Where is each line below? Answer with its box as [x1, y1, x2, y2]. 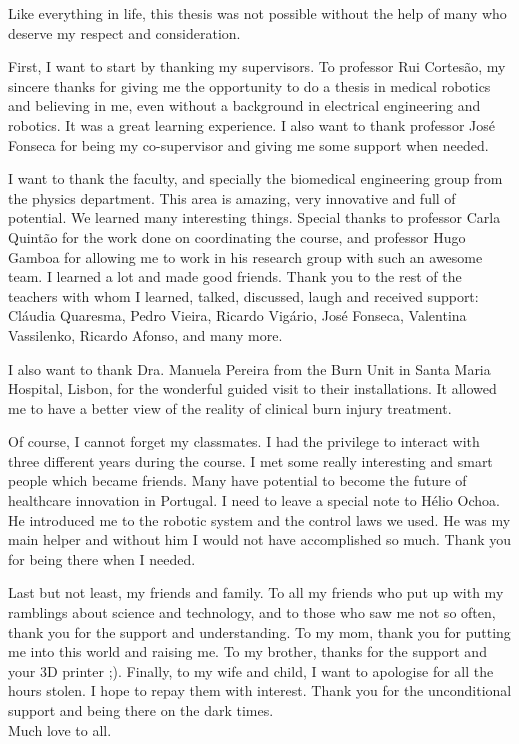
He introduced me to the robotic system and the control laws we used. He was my [8, 509, 511, 530]
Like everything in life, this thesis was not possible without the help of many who [8, 3, 507, 23]
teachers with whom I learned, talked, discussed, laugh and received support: [8, 285, 479, 306]
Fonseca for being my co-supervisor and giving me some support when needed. [8, 134, 489, 155]
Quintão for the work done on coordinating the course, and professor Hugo [8, 226, 466, 247]
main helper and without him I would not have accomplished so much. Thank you [8, 529, 512, 550]
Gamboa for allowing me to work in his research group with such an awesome [8, 246, 483, 267]
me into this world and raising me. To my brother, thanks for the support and [8, 641, 487, 662]
